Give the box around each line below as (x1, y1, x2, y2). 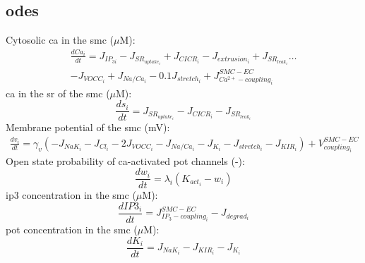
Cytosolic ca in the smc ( (6, 32, 114, 47)
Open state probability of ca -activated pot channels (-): (6, 153, 245, 168)
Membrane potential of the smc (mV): (6, 120, 170, 135)
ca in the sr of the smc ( (6, 85, 110, 100)
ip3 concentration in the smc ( (6, 188, 136, 202)
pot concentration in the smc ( (6, 221, 138, 236)
